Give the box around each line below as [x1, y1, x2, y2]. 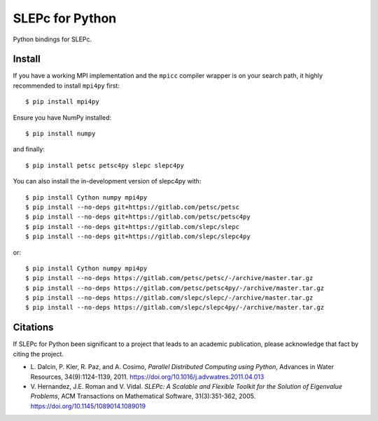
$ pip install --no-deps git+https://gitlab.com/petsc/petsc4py [25, 213, 251, 221]
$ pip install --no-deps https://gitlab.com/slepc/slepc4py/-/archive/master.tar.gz [25, 303, 325, 312]
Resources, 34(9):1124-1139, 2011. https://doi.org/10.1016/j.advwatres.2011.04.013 [30, 372, 265, 381]
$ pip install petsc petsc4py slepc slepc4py [25, 161, 185, 170]
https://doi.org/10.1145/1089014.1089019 [30, 401, 146, 410]
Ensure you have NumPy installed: [13, 113, 112, 122]
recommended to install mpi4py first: [13, 81, 120, 90]
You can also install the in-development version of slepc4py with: [13, 177, 202, 186]
